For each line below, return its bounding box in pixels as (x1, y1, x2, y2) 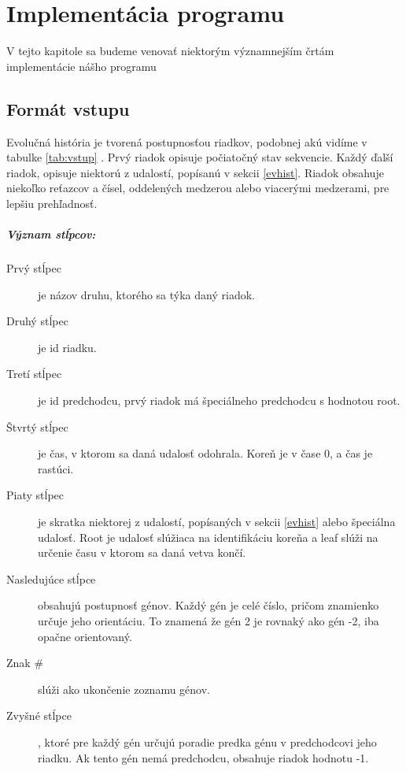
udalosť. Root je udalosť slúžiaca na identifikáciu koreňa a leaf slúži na (38, 528, 378, 545)
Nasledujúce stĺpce (6, 570, 96, 587)
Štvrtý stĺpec (6, 418, 68, 435)
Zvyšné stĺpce (6, 707, 72, 724)
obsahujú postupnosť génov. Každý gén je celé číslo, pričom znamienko (38, 597, 379, 613)
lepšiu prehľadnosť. (6, 195, 98, 211)
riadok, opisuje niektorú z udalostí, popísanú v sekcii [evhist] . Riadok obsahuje (6, 164, 384, 180)
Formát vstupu (6, 96, 130, 120)
